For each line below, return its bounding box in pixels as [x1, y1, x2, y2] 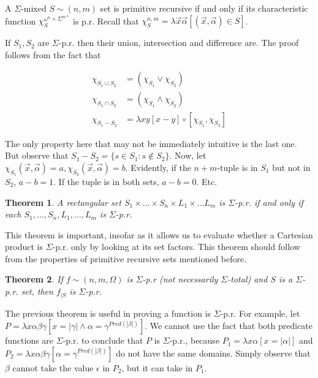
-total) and [227, 273, 268, 285]
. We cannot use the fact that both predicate [145, 319, 313, 332]
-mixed [21, 2, 47, 14]
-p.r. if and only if [235, 195, 303, 208]
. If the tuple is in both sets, [53, 175, 159, 187]
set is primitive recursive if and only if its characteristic [100, 2, 308, 14]
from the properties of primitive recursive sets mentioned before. [5, 252, 247, 265]
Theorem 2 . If [5, 273, 63, 285]
